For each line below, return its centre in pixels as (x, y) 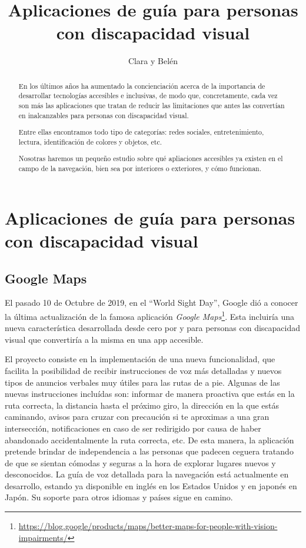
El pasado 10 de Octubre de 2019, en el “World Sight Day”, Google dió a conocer (152, 303)
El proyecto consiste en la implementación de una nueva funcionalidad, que (140, 359)
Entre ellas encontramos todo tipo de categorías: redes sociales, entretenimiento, (141, 132)
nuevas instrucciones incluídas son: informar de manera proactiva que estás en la (150, 394)
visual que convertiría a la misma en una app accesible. (104, 339)
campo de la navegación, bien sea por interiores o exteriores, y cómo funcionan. (140, 168)
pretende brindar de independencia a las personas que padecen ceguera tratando (149, 451)
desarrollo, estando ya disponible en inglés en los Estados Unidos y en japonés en (151, 485)
